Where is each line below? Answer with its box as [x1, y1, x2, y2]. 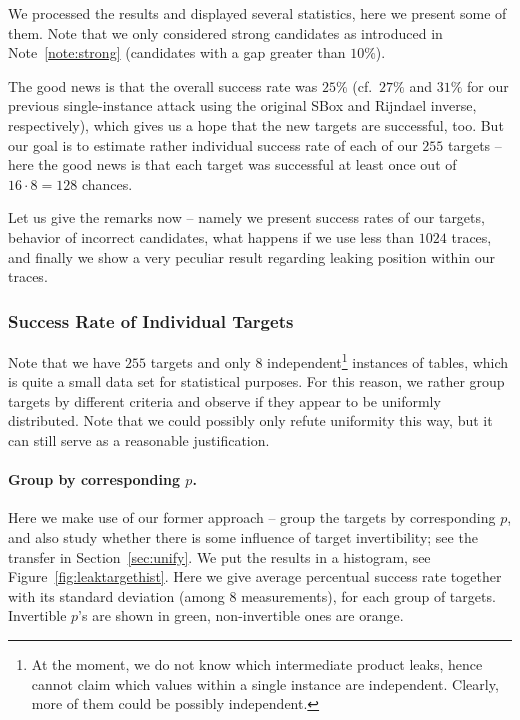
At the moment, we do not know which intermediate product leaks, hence [31, 653, 483, 674]
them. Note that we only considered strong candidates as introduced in [8, 22, 443, 43]
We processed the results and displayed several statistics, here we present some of [8, 3, 507, 23]
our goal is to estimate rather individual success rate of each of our [8, 134, 418, 155]
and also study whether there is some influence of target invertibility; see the [8, 526, 478, 547]
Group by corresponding [8, 469, 180, 490]
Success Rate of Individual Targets [8, 308, 294, 333]
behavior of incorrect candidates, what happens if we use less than [8, 226, 415, 247]
